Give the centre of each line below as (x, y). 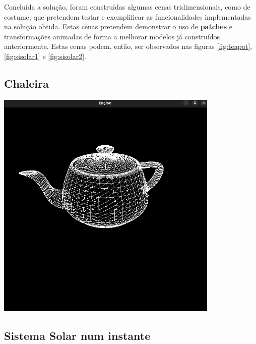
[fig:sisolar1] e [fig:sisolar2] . (45, 56)
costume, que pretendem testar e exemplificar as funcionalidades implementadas (127, 16)
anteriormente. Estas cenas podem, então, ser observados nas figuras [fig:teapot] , (128, 46)
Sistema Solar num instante (77, 335)
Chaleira (26, 83)
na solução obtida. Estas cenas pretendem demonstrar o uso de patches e (118, 26)
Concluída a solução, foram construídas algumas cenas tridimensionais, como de (127, 7)
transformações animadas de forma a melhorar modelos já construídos (112, 36)
